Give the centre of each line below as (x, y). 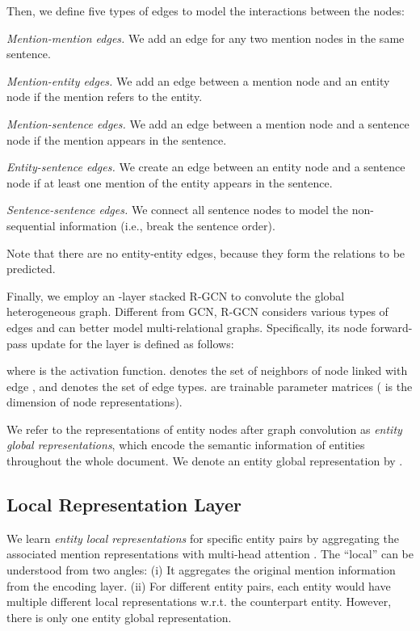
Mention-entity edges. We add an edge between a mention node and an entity (198, 80)
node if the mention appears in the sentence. (117, 139)
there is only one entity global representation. (119, 617)
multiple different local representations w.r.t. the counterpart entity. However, (199, 602)
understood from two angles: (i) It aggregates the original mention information (201, 570)
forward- (392, 327)
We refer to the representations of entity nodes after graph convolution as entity (204, 429)
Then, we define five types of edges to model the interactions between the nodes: (206, 11)
